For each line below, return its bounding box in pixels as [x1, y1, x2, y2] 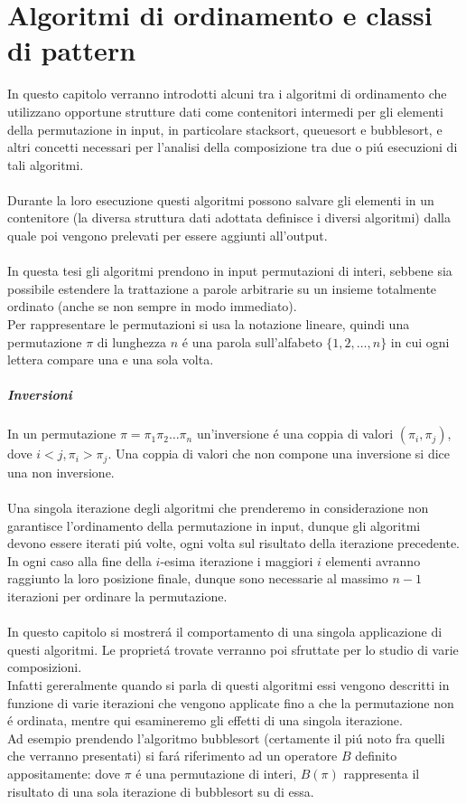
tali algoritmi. [7, 155, 84, 174]
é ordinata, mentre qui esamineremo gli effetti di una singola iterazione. [7, 711, 403, 730]
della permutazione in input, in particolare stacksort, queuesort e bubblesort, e [7, 119, 443, 138]
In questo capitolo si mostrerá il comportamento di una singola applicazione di [7, 622, 443, 641]
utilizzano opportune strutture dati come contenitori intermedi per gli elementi [7, 101, 443, 120]
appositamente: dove [7, 763, 120, 782]
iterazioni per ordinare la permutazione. [7, 586, 228, 605]
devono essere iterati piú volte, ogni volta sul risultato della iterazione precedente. [7, 534, 460, 553]
